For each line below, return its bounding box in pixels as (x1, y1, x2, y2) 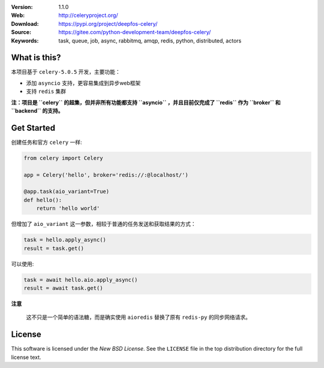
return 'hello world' (36, 205, 100, 212)
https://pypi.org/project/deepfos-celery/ (58, 20, 158, 27)
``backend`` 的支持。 (11, 107, 64, 114)
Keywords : (11, 37, 39, 44)
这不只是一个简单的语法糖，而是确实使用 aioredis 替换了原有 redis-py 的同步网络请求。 (26, 313, 251, 321)
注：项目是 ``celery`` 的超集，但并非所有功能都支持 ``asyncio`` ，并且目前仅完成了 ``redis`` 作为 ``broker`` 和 (11, 99, 281, 106)
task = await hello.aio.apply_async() (23, 276, 138, 283)
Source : (11, 29, 32, 36)
